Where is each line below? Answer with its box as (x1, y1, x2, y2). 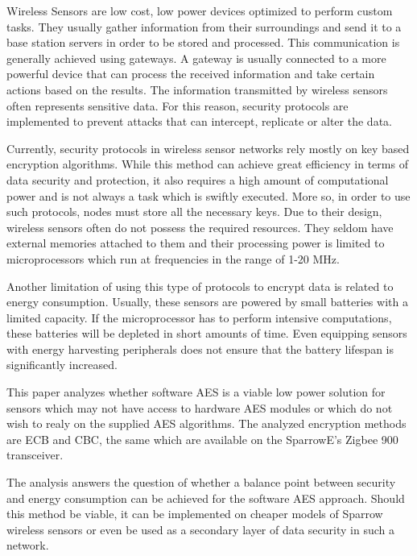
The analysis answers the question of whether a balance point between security (6, 474, 396, 491)
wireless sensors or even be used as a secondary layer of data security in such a (6, 521, 394, 537)
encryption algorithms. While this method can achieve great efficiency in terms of (6, 156, 408, 172)
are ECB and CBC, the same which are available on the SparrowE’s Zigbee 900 (6, 430, 398, 447)
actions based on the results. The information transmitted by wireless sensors (6, 81, 388, 98)
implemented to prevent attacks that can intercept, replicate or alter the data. (6, 113, 392, 130)
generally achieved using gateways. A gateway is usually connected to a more (6, 49, 386, 66)
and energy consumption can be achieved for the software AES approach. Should (6, 489, 405, 506)
